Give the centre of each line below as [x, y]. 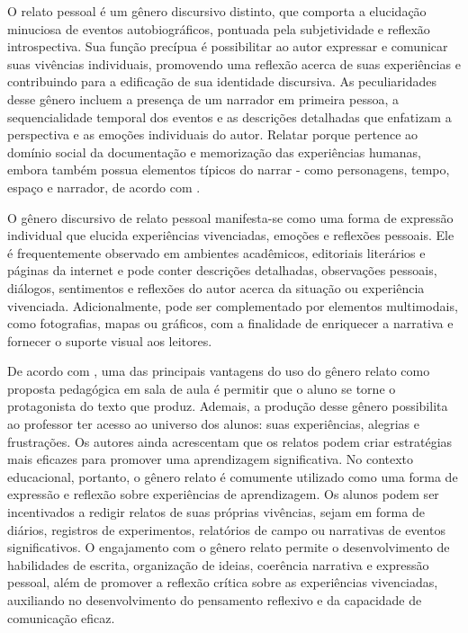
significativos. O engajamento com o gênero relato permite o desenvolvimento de [229, 547]
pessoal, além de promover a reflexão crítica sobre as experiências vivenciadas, [223, 582]
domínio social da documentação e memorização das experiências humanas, [215, 152]
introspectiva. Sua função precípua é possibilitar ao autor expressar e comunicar [228, 46]
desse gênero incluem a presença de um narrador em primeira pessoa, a [203, 98]
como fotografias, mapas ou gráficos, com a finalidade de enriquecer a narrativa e [230, 323]
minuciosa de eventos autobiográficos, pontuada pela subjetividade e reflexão [219, 28]
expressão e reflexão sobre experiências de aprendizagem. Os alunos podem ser [223, 494]
